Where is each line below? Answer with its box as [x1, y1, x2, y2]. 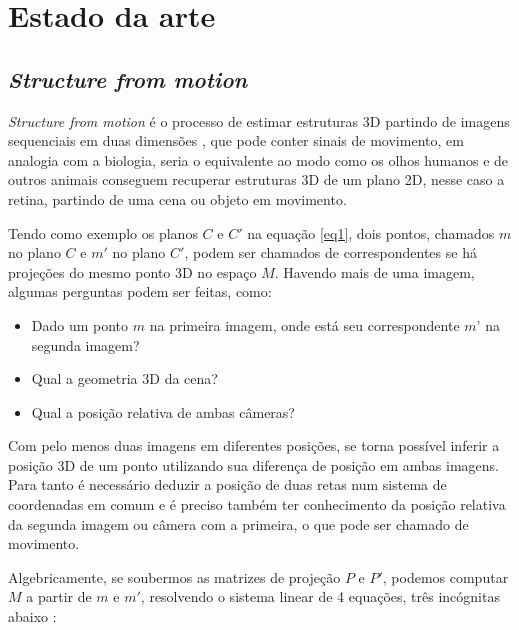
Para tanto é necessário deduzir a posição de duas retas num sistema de [8, 474, 447, 495]
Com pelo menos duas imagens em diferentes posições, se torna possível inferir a [8, 435, 500, 456]
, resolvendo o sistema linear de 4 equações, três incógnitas [140, 586, 500, 607]
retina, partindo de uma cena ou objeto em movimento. [8, 188, 347, 209]
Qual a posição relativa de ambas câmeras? [31, 401, 295, 422]
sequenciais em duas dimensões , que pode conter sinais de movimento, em [8, 130, 464, 151]
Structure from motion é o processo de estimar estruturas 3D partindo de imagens [8, 110, 510, 131]
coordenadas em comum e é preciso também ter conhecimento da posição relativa [8, 494, 506, 515]
